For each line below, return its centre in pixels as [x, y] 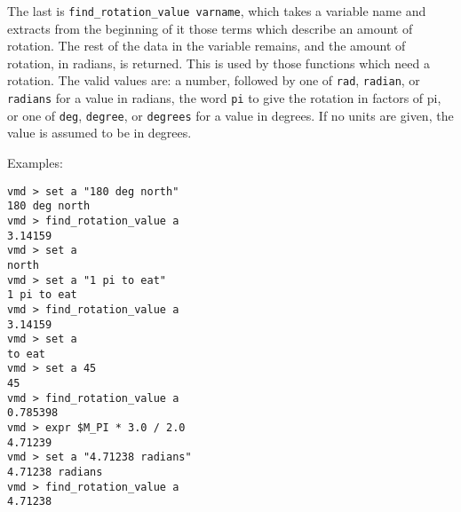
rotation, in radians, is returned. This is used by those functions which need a [219, 63]
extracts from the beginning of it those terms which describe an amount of [210, 28]
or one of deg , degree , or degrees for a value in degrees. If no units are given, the [230, 115]
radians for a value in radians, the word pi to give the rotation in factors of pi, [224, 98]
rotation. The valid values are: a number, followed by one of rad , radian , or [214, 80]
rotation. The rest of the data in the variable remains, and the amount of [207, 46]
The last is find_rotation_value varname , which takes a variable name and [217, 11]
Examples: [35, 162]
